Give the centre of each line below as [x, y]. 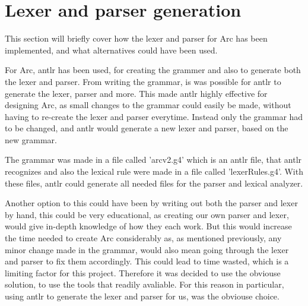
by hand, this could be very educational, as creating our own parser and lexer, [147, 214]
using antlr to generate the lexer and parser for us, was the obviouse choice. [142, 296]
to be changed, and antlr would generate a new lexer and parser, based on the [147, 128]
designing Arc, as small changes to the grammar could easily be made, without [148, 105]
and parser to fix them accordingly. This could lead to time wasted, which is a [147, 261]
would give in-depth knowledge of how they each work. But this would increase [148, 226]
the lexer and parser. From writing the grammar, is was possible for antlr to [143, 81]
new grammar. [31, 139]
